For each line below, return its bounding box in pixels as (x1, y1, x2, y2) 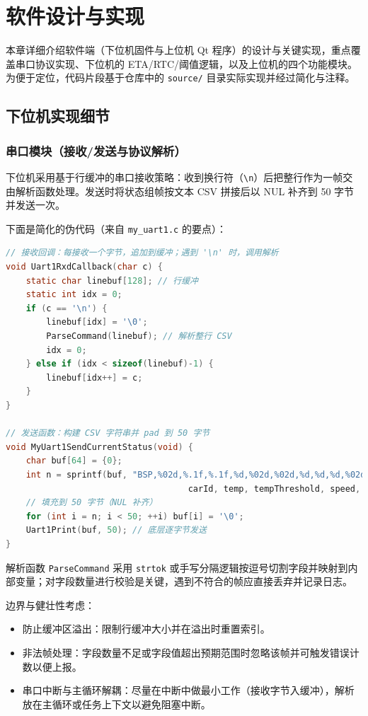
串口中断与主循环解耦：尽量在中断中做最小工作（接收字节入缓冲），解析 (22, 683, 355, 698)
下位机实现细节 (6, 105, 110, 127)
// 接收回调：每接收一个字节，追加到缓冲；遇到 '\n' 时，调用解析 (6, 248, 279, 258)
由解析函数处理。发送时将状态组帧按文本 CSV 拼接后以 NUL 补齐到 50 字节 (6, 183, 355, 198)
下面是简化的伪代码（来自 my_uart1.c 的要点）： (6, 221, 226, 236)
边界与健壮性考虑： (6, 597, 95, 612)
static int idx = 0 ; (25, 289, 122, 300)
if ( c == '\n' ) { (25, 303, 108, 313)
